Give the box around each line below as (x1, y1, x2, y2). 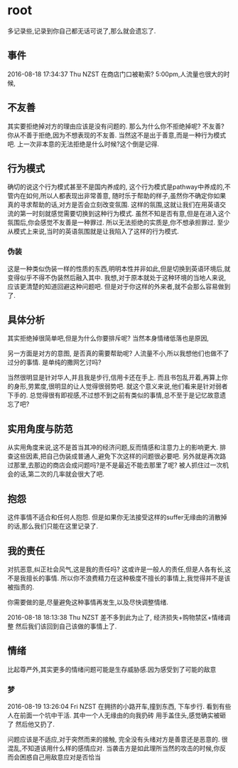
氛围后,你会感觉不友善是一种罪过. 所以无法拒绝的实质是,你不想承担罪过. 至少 (7, 218, 230, 227)
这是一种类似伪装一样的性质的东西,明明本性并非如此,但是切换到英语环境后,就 (7, 264, 231, 273)
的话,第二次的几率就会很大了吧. (13, 469, 105, 479)
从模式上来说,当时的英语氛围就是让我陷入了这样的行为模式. (7, 227, 180, 236)
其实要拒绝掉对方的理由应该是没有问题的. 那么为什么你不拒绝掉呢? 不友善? (7, 122, 225, 130)
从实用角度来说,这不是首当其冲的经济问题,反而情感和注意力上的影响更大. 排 (7, 443, 227, 452)
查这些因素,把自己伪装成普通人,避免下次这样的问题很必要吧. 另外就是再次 (7, 452, 220, 461)
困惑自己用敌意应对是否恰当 (19, 753, 101, 762)
